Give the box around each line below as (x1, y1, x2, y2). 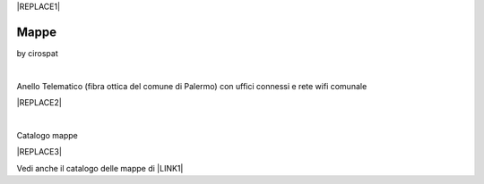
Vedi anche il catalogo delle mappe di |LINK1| (16, 163, 184, 173)
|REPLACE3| (16, 146, 63, 157)
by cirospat (16, 47, 58, 58)
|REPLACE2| (16, 97, 62, 108)
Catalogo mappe (16, 130, 78, 140)
